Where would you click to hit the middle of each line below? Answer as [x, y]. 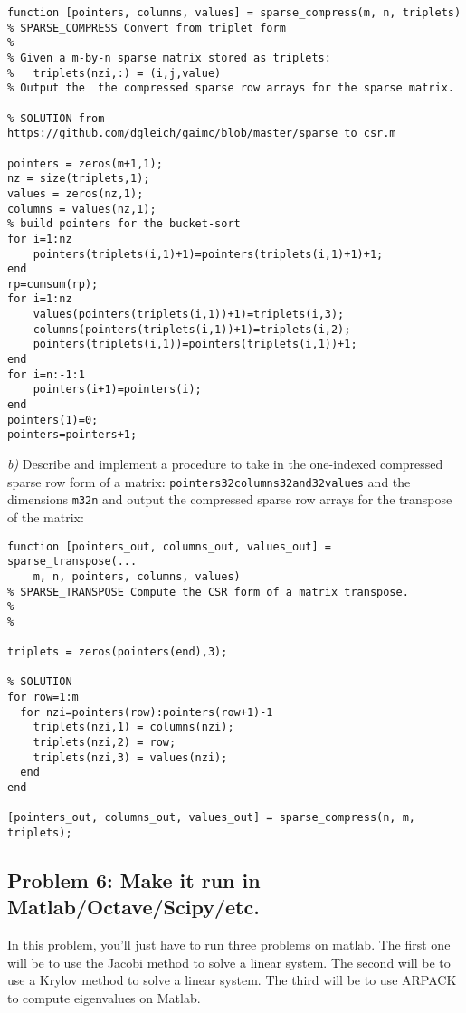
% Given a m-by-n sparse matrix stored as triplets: [169, 57]
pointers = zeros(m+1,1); [85, 163]
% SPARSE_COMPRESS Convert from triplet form [147, 28]
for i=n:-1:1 [46, 374]
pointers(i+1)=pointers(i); [117, 390]
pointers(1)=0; [53, 420]
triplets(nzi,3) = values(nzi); [130, 757]
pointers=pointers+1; [72, 435]
